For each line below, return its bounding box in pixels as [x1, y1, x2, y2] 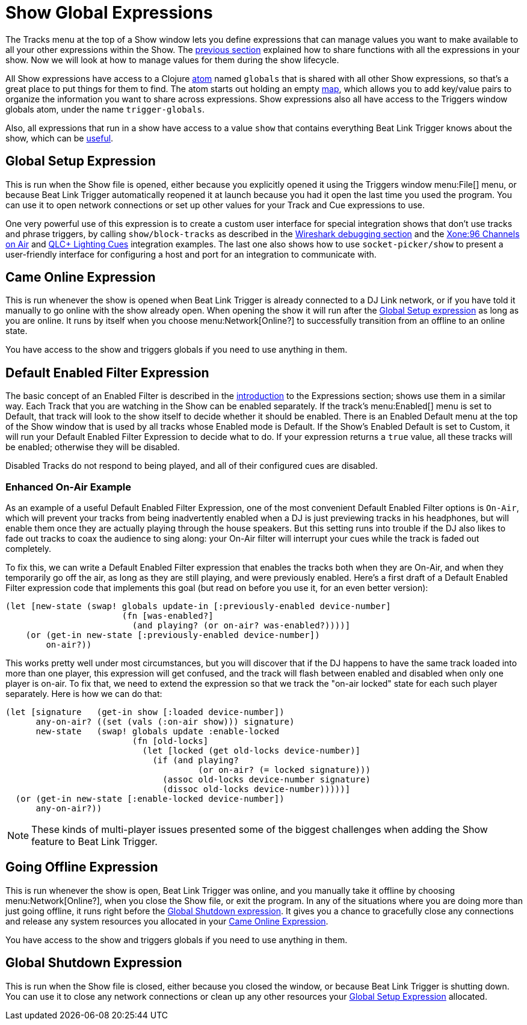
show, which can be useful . [5, 132, 114, 143]
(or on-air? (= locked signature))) [198, 765, 371, 775]
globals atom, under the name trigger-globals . [5, 104, 205, 114]
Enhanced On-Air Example [5, 480, 131, 493]
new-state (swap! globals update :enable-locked [35, 726, 280, 737]
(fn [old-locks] [132, 736, 209, 746]
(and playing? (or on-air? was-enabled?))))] [132, 621, 351, 631]
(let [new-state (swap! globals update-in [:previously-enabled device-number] [5, 601, 391, 612]
